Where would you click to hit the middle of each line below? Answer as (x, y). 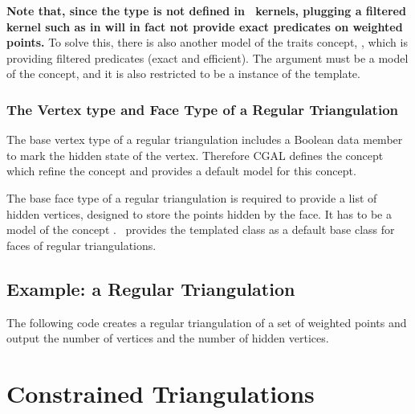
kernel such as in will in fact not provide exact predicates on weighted (205, 26)
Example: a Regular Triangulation (151, 288)
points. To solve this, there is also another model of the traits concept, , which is (207, 42)
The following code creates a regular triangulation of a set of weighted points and (207, 322)
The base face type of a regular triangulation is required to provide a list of (192, 197)
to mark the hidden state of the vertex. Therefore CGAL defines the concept (195, 155)
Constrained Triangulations (161, 393)
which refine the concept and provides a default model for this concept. (181, 171)
